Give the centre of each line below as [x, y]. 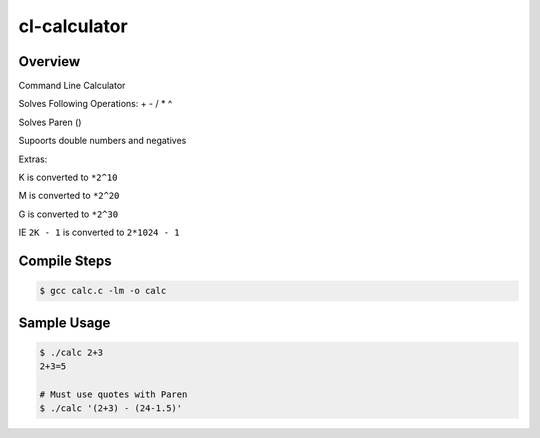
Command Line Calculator [72, 86]
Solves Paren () [50, 122]
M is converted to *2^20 [69, 196]
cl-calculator [73, 26]
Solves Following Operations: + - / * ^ [95, 104]
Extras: [33, 159]
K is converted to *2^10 [68, 177]
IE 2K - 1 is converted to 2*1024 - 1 [99, 232]
